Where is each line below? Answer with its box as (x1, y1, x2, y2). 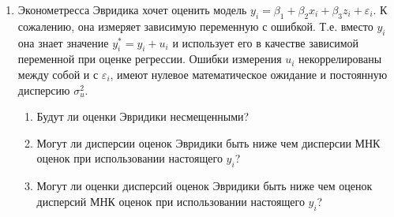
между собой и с (17, 65, 99, 82)
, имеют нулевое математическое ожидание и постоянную (110, 65, 388, 82)
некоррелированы (298, 51, 382, 67)
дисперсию (17, 81, 70, 98)
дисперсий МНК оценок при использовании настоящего (36, 193, 305, 209)
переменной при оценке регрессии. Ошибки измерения (17, 51, 282, 67)
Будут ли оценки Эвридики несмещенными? (36, 108, 250, 125)
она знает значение (17, 34, 109, 51)
